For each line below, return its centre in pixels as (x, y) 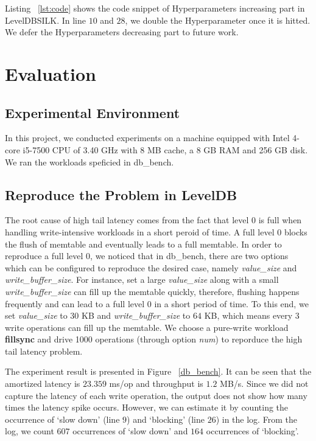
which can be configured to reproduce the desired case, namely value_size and (151, 267)
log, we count (30, 431)
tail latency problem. (44, 351)
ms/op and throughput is (156, 384)
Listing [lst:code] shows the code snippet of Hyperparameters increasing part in (155, 8)
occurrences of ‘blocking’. (252, 431)
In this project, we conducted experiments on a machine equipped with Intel (147, 138)
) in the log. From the (256, 419)
